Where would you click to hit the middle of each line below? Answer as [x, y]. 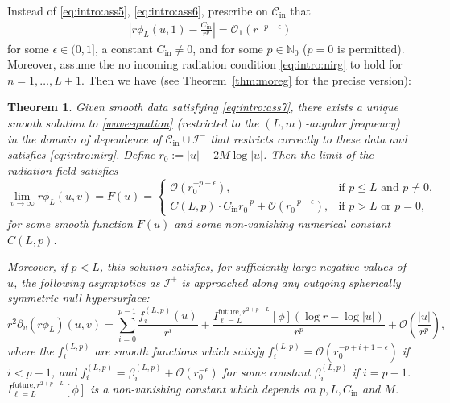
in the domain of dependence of [85, 138]
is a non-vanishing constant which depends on [203, 388]
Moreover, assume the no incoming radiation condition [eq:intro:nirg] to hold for [205, 64]
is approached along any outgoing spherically [291, 282]
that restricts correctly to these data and [309, 138]
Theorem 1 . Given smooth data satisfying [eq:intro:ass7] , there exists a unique [203, 107]
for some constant [266, 371]
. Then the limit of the [318, 154]
